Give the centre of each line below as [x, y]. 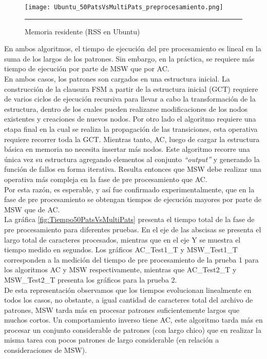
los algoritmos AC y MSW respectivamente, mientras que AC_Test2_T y [120, 270]
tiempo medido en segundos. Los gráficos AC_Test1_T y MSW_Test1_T [121, 250]
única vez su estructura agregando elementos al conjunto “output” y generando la [132, 159]
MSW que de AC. [32, 209]
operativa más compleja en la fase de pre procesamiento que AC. [106, 179]
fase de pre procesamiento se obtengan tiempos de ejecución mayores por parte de [133, 199]
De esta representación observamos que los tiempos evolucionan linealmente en [128, 290]
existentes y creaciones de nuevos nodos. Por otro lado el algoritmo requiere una [130, 119]
